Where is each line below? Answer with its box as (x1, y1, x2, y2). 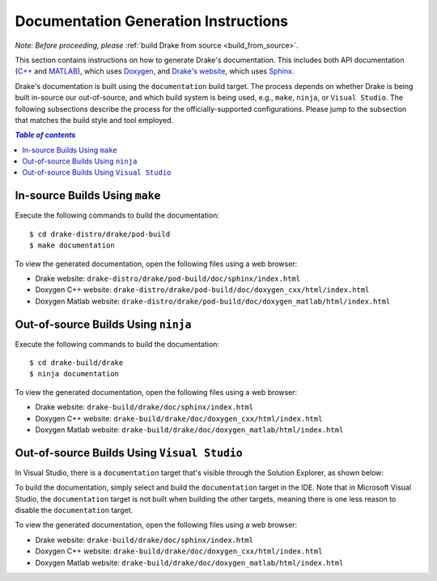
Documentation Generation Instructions (15, 12, 289, 30)
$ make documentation (29, 241, 115, 250)
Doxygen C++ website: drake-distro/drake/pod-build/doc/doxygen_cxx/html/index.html (35, 285, 370, 295)
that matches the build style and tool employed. (15, 115, 174, 125)
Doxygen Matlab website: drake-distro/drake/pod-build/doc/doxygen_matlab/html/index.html (35, 296, 391, 306)
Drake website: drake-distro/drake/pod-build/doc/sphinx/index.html (35, 274, 301, 283)
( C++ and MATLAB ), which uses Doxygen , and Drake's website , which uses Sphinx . (15, 66, 295, 76)
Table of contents (15, 130, 76, 140)
